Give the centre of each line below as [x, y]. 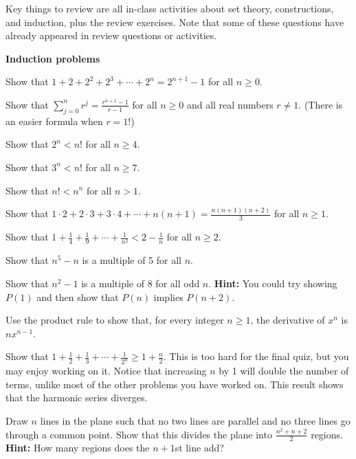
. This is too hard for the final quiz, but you [256, 356]
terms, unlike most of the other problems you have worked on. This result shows [175, 384]
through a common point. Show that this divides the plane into [139, 434]
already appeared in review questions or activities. [111, 35]
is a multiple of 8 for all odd [141, 283]
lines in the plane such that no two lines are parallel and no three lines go [195, 421]
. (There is [321, 104]
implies [168, 296]
